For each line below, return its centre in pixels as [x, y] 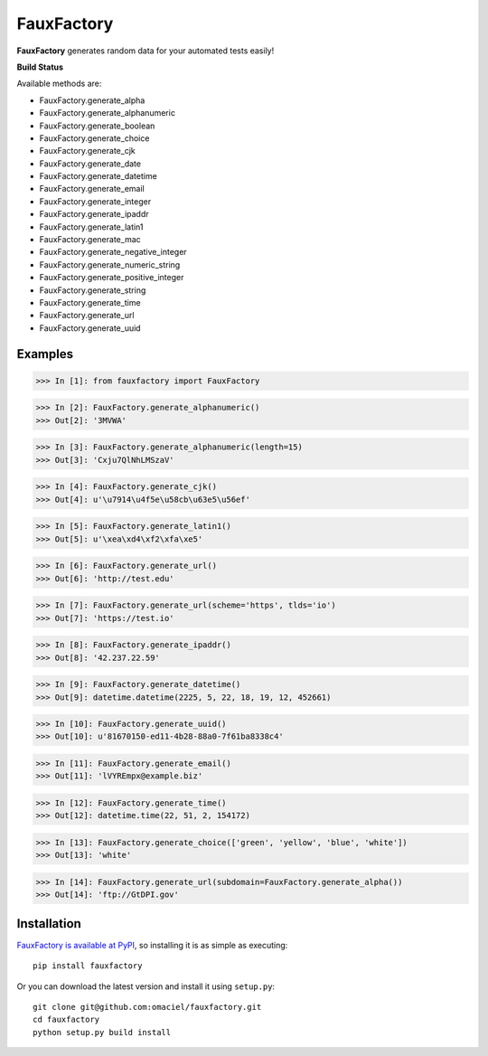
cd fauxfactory [66, 1020]
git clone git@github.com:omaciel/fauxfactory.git [147, 1007]
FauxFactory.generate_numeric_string [110, 264]
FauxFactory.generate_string [93, 290]
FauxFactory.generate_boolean [97, 126]
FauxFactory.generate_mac [90, 240]
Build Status [40, 67]
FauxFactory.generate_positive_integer [112, 278]
